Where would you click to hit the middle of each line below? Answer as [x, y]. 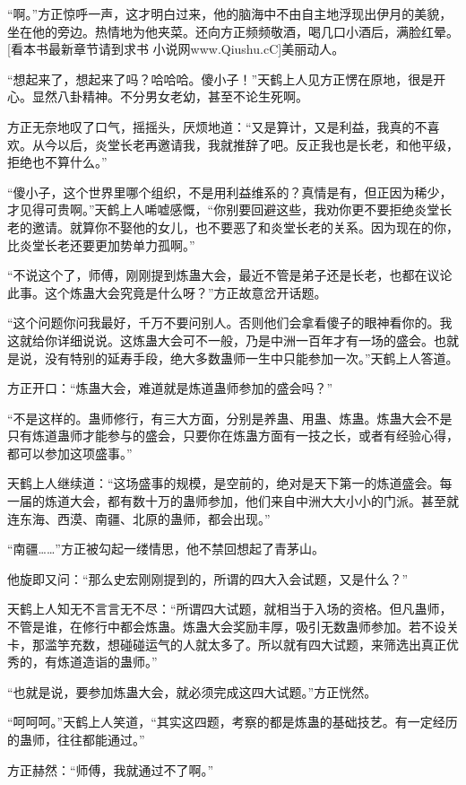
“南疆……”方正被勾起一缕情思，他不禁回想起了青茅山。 [166, 549]
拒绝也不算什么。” [57, 162]
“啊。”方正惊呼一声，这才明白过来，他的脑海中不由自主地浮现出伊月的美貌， [230, 13]
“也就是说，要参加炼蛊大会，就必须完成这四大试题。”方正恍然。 [192, 691]
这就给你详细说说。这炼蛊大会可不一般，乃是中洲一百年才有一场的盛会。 [220, 340]
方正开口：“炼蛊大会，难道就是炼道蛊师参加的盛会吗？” [170, 388]
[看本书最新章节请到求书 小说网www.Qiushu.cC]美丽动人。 [176, 49]
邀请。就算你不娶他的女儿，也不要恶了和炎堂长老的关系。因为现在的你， [245, 227]
